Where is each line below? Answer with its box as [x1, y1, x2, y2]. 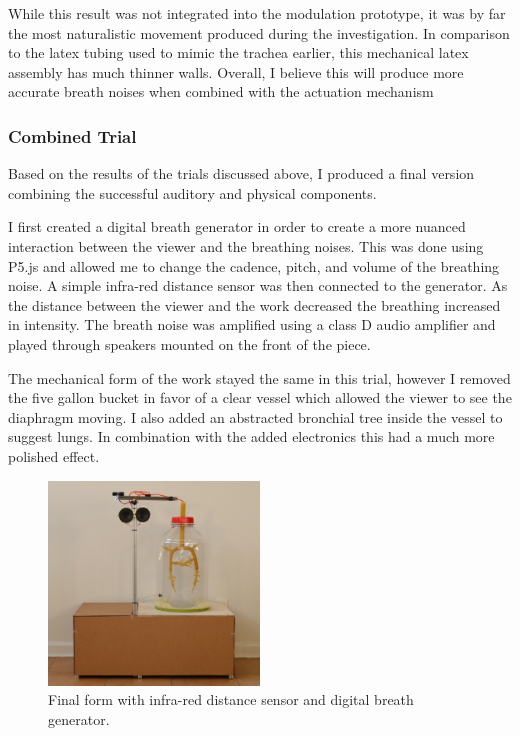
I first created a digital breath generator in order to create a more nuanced [8, 216, 466, 237]
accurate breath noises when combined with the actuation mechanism [8, 81, 434, 102]
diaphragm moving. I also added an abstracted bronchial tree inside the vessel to [8, 406, 503, 427]
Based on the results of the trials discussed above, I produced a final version [8, 163, 475, 184]
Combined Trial [8, 123, 137, 148]
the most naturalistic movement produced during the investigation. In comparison [8, 22, 510, 43]
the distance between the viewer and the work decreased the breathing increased [8, 294, 501, 315]
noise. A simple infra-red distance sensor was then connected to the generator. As [8, 275, 508, 296]
